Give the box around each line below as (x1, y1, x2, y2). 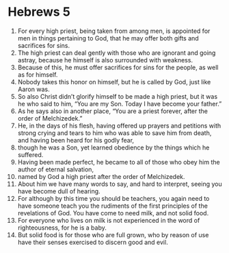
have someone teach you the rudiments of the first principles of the (17, 202, 208, 210)
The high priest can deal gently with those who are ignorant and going (17, 49, 216, 57)
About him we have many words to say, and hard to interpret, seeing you (17, 180, 222, 188)
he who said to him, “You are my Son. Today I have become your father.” (17, 99, 222, 108)
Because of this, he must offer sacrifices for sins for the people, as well (17, 63, 219, 71)
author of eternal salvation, (17, 165, 94, 173)
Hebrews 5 (8, 4, 70, 20)
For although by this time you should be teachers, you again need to (17, 194, 210, 202)
